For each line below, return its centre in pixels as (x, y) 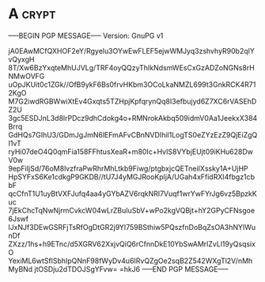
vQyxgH (21, 59)
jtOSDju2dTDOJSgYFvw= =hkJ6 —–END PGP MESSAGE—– (131, 269)
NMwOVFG (26, 76)
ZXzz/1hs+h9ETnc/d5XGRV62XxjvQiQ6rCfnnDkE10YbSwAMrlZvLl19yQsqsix (132, 244)
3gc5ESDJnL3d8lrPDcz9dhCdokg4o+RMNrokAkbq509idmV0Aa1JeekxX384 (133, 118)
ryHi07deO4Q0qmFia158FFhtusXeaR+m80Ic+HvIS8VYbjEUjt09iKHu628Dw (131, 152)
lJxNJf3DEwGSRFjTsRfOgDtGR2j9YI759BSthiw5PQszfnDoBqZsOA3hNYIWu (132, 227)
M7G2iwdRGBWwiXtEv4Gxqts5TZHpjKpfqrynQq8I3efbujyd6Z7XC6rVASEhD (132, 101)
